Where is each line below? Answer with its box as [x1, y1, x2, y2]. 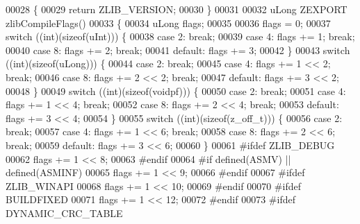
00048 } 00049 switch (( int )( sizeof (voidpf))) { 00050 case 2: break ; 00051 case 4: [6, 83, 346, 98]
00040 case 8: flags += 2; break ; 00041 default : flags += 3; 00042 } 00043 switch [6, 42, 350, 57]
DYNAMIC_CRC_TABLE [6, 205, 123, 220]
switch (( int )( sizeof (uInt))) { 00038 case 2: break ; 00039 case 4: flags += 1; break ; [6, 29, 355, 44]
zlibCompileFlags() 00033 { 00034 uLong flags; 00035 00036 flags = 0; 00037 [6, 15, 331, 30]
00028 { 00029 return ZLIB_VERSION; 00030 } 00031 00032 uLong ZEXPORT [6, 2, 347, 16]
